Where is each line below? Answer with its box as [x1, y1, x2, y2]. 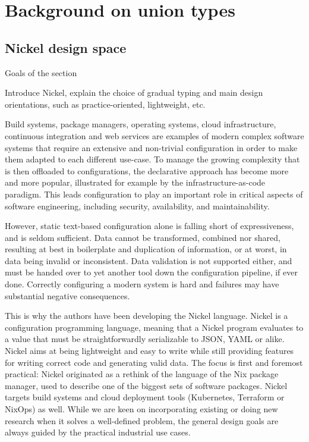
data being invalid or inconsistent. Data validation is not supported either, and [5, 254, 292, 267]
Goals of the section [5, 66, 77, 79]
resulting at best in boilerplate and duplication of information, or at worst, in [5, 243, 287, 255]
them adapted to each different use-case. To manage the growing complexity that [5, 153, 300, 165]
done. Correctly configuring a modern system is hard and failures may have [5, 278, 279, 290]
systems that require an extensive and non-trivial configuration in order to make [5, 141, 298, 153]
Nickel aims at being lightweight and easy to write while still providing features [5, 344, 294, 357]
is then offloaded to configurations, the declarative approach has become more [5, 164, 289, 177]
